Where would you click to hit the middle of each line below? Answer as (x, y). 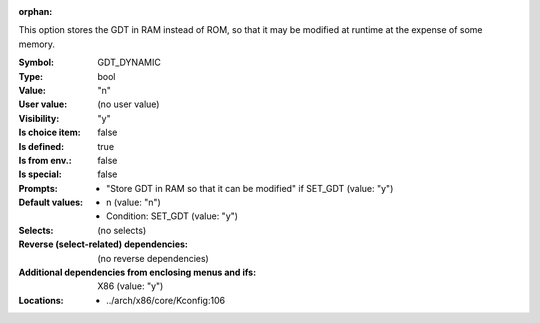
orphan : (35, 11)
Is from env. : (45, 160)
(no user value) (128, 104)
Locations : (41, 300)
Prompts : (38, 188)
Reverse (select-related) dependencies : (103, 244)
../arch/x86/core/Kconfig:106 (165, 300)
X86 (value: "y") (130, 286)
